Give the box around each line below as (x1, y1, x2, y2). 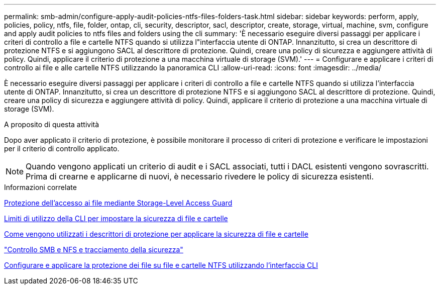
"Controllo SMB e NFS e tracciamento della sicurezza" (4, 245, 183, 254)
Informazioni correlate (4, 183, 77, 191)
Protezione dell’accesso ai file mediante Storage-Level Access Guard (4, 199, 233, 207)
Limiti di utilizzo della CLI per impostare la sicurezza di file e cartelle (4, 214, 228, 223)
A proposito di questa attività (4, 120, 99, 129)
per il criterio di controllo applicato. (4, 144, 120, 153)
